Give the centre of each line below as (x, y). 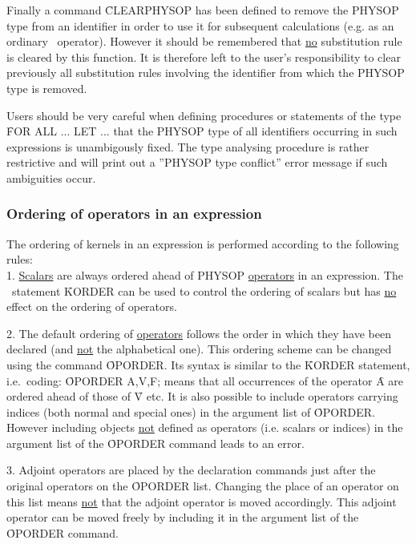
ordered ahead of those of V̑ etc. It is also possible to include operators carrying (202, 396)
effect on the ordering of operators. (92, 306)
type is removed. (47, 88)
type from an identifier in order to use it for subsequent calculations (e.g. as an (200, 25)
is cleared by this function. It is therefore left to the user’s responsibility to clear (204, 56)
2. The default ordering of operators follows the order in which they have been (199, 333)
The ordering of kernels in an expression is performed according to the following (203, 243)
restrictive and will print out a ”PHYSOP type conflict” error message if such (197, 162)
